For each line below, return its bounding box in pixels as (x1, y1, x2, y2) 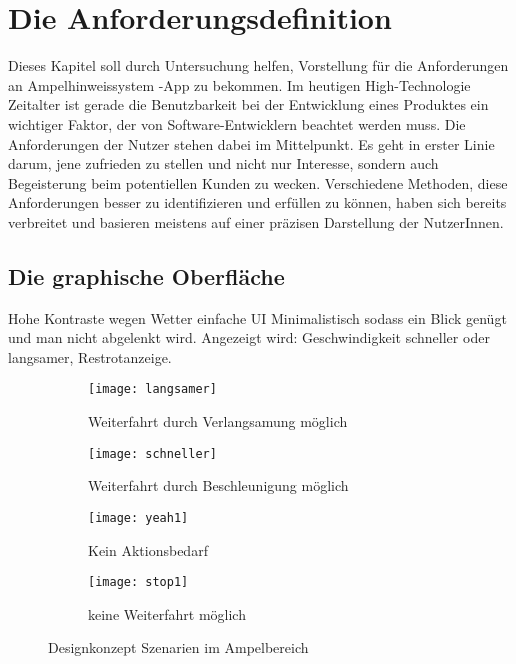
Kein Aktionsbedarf (88, 539, 208, 560)
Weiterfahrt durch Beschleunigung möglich (88, 475, 349, 496)
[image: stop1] (88, 575, 189, 590)
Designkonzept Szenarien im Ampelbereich (48, 637, 309, 658)
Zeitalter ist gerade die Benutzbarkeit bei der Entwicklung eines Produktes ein (8, 94, 489, 115)
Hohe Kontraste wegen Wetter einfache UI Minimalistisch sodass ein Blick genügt (8, 307, 507, 328)
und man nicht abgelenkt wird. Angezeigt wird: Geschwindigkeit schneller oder (8, 327, 490, 348)
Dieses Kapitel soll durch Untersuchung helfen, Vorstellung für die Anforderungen (8, 55, 509, 76)
